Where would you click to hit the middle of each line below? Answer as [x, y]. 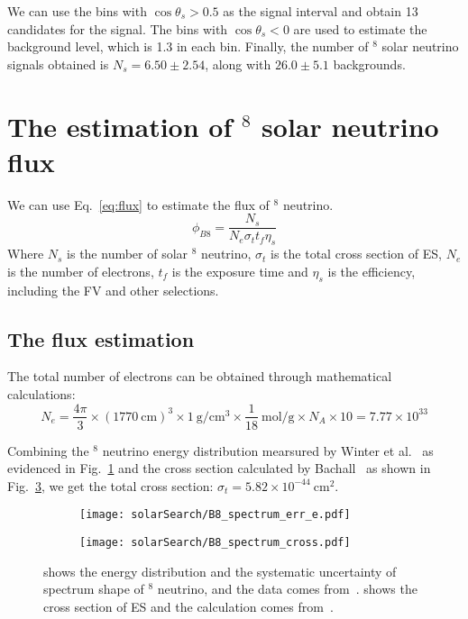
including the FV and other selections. [113, 290]
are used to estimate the [360, 28]
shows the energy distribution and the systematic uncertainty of [220, 571]
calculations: [41, 393]
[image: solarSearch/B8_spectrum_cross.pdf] [215, 543]
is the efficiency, [372, 271]
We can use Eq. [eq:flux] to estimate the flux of [138, 204]
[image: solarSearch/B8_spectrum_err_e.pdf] [215, 515]
